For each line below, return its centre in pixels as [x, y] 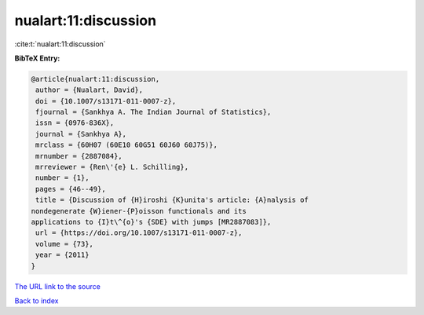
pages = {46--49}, [71, 189]
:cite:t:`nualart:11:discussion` [60, 44]
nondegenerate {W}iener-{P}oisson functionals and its [139, 211]
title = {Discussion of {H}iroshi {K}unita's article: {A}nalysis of [172, 200]
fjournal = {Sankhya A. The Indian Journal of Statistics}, [154, 112]
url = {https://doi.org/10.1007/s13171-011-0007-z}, [139, 233]
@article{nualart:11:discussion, [95, 79]
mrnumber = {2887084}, [79, 156]
